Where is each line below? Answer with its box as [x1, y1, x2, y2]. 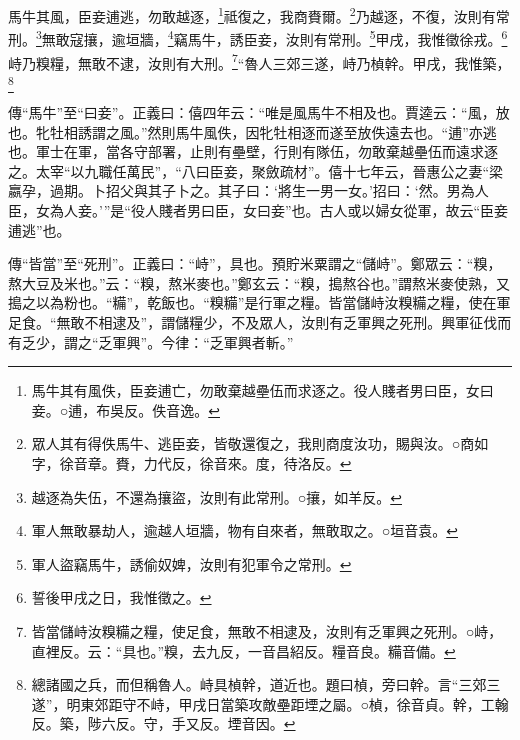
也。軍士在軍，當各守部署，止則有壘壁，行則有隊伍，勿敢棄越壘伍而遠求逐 [8, 141, 498, 162]
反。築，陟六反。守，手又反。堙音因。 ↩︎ [31, 713, 296, 734]
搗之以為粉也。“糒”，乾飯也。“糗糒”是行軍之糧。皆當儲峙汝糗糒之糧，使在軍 [8, 292, 511, 313]
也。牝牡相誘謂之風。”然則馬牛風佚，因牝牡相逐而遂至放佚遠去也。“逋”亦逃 [8, 121, 497, 142]
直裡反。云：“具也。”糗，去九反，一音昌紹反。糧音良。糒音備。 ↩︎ [31, 640, 456, 661]
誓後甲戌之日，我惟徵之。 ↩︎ [31, 587, 212, 608]
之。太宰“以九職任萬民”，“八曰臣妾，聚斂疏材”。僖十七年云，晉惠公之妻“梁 [8, 160, 504, 181]
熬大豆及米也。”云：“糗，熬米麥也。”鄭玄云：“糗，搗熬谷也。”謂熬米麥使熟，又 [8, 272, 511, 293]
